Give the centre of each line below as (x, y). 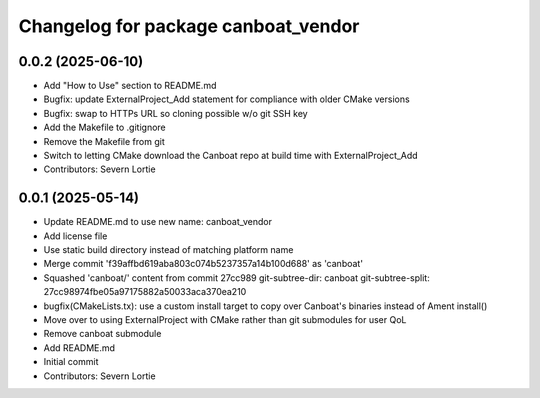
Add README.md (79, 347)
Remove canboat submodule (102, 334)
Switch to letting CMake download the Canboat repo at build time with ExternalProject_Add (231, 156)
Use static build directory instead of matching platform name (168, 250)
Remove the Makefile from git (104, 141)
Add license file (75, 236)
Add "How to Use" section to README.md (130, 86)
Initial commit (71, 362)
